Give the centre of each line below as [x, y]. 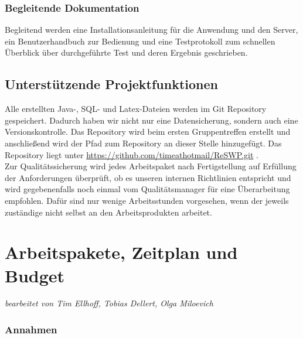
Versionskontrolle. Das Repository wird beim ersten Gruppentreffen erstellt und [148, 132]
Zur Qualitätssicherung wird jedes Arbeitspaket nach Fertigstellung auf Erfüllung [151, 166]
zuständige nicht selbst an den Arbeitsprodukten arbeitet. [108, 212]
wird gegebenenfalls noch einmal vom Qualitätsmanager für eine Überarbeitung [147, 189]
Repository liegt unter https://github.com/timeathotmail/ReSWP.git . [132, 154]
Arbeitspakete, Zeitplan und [121, 252]
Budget [35, 275]
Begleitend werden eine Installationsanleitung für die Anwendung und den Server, [151, 30]
